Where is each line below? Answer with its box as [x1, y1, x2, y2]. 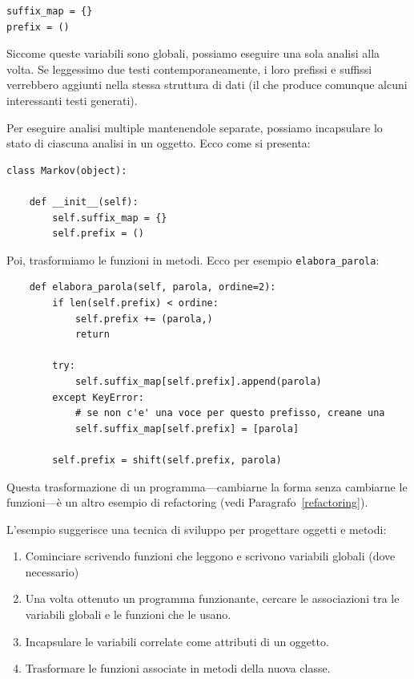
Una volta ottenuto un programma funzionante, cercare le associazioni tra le [25, 590, 400, 607]
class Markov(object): [6, 164, 127, 176]
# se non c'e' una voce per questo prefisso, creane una [74, 407, 385, 419]
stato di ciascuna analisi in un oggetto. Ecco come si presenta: [6, 135, 311, 152]
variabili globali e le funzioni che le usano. [25, 606, 231, 623]
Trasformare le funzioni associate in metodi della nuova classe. [25, 660, 331, 677]
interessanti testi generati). [6, 91, 138, 108]
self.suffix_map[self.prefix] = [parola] [74, 422, 299, 434]
